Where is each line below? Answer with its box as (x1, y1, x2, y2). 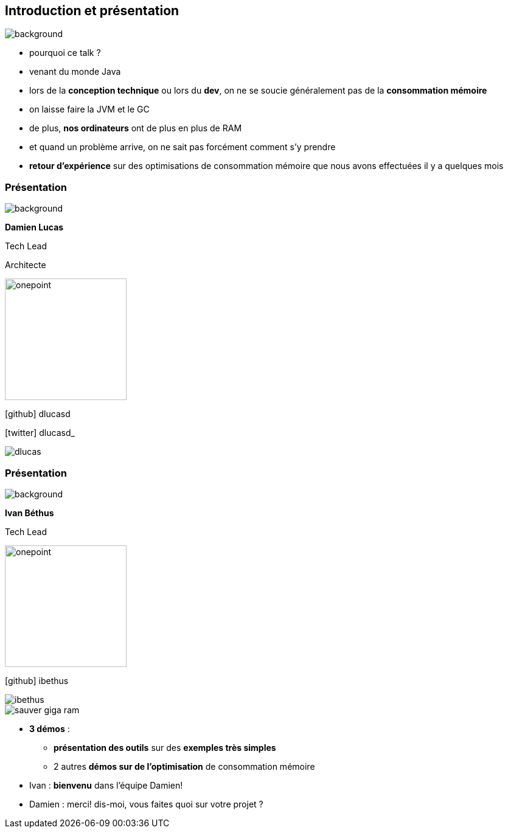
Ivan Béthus (5, 507, 54, 518)
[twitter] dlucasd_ (5, 427, 75, 438)
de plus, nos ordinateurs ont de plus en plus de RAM (29, 123, 242, 134)
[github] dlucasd (5, 409, 71, 420)
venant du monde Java (29, 66, 121, 77)
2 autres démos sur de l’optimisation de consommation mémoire (54, 761, 315, 772)
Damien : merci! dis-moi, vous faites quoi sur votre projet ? (29, 798, 263, 809)
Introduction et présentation (5, 3, 179, 18)
